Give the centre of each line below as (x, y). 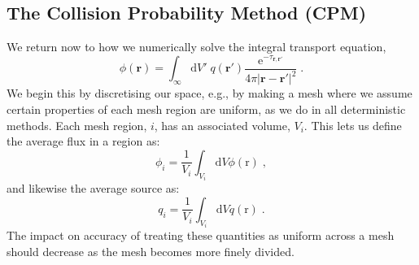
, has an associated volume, (222, 125)
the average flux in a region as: (83, 141)
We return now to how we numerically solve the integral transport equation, (196, 47)
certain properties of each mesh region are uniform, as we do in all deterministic (206, 109)
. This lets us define (353, 125)
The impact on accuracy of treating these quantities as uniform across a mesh (201, 235)
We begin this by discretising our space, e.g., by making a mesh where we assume (209, 93)
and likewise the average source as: (93, 188)
